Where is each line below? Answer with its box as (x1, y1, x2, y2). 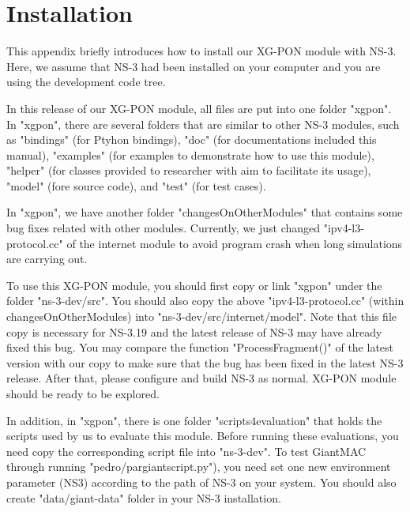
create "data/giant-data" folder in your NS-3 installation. (6, 489, 281, 506)
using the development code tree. (6, 73, 166, 90)
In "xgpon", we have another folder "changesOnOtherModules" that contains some (6, 204, 403, 220)
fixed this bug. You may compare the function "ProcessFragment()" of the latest (6, 339, 394, 356)
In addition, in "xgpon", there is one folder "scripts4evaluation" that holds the (6, 412, 382, 428)
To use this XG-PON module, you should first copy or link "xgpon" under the (6, 277, 382, 293)
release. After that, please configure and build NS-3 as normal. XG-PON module (6, 370, 397, 386)
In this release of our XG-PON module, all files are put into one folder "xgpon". (6, 100, 392, 116)
